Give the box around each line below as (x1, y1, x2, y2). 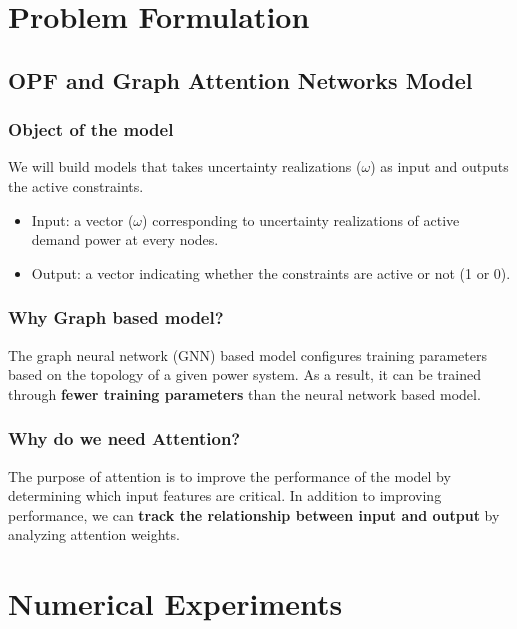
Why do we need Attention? (8, 426, 241, 451)
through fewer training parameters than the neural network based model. (8, 383, 481, 404)
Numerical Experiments (8, 583, 343, 624)
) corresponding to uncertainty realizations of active (142, 209, 460, 230)
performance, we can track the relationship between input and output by (8, 504, 500, 525)
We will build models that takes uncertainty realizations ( (8, 156, 362, 177)
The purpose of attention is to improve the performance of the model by (8, 465, 451, 486)
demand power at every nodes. (31, 229, 219, 250)
